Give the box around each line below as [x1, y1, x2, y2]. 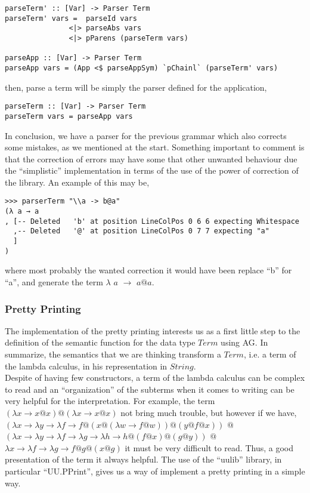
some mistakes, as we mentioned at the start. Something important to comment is [5, 141, 305, 153]
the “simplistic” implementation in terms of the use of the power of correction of [5, 164, 299, 177]
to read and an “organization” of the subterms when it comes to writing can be [5, 383, 294, 395]
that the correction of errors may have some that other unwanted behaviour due [5, 152, 297, 165]
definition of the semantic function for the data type [5, 336, 196, 349]
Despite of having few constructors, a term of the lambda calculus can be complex [5, 371, 305, 384]
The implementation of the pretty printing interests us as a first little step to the [5, 324, 300, 337]
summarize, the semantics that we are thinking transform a [5, 348, 221, 360]
